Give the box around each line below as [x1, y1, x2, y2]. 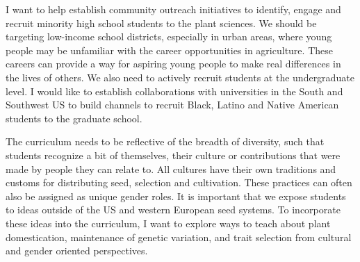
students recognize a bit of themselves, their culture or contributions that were [6, 147, 341, 162]
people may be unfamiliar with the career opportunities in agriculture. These [6, 42, 333, 57]
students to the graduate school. [6, 110, 142, 125]
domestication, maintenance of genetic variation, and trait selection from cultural [6, 229, 352, 244]
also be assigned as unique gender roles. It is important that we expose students [6, 188, 346, 203]
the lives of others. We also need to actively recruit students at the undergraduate [6, 69, 354, 84]
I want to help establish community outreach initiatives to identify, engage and [6, 2, 341, 16]
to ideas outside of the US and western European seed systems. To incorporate [6, 202, 341, 217]
